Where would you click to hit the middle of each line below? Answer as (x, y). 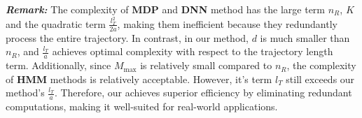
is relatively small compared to (206, 65)
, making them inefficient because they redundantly (227, 23)
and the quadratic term (56, 23)
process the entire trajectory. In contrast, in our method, (127, 37)
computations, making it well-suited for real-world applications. (142, 106)
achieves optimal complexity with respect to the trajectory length (193, 51)
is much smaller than (305, 37)
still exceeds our (320, 79)
